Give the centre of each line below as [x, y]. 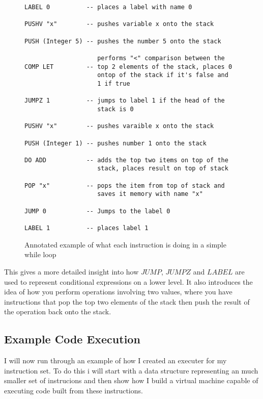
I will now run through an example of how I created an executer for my [115, 360]
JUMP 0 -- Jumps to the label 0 [97, 211]
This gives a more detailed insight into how [71, 271]
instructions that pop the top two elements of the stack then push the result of [127, 301]
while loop [40, 254]
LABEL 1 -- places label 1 [86, 228]
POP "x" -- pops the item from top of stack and [125, 185]
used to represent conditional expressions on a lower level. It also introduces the [128, 281]
